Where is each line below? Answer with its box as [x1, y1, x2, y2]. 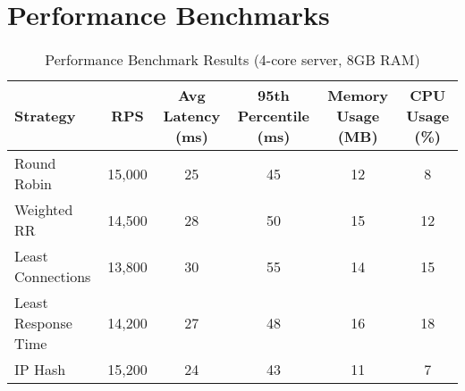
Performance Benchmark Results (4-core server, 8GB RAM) [45, 49, 420, 71]
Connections [14, 266, 91, 287]
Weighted [14, 199, 73, 220]
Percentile [237, 105, 310, 127]
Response [14, 312, 72, 334]
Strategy [14, 105, 76, 127]
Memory [327, 85, 388, 106]
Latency [163, 105, 221, 127]
